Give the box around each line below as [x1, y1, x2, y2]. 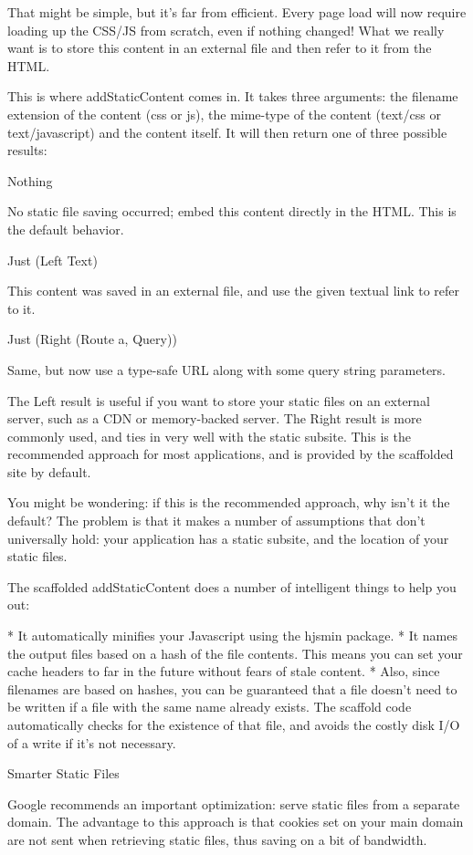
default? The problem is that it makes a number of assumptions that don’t [7, 511, 426, 530]
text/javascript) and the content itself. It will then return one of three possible [7, 122, 447, 141]
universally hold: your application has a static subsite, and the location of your [7, 528, 449, 547]
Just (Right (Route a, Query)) [7, 329, 177, 349]
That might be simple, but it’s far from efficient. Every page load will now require [7, 3, 467, 21]
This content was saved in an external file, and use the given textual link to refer [7, 281, 460, 300]
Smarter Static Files [7, 764, 120, 783]
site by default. [7, 462, 91, 481]
